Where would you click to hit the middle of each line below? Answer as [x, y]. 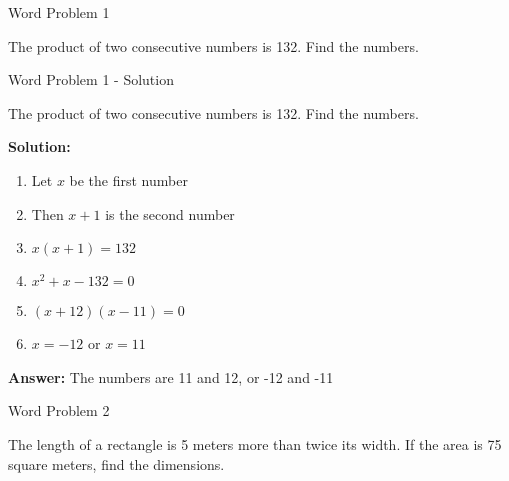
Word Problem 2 [59, 410]
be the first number [128, 179]
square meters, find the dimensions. [116, 463]
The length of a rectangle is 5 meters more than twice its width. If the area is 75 [255, 443]
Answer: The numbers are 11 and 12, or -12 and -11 [171, 376]
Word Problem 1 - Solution [91, 79]
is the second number [170, 213]
